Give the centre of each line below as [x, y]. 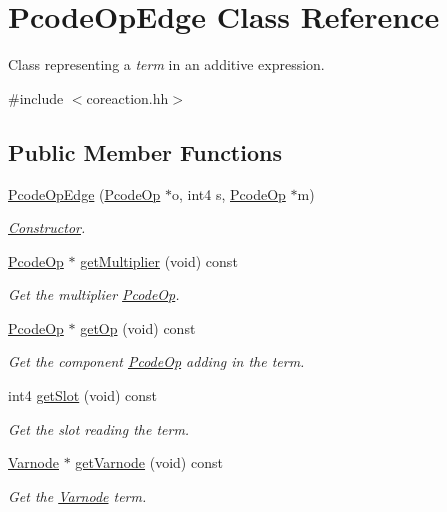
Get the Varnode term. [77, 495]
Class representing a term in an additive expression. [166, 64]
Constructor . [47, 227]
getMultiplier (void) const [159, 260]
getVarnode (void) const [149, 462]
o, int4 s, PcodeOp [228, 193]
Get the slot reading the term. [99, 428]
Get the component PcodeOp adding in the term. [156, 361]
